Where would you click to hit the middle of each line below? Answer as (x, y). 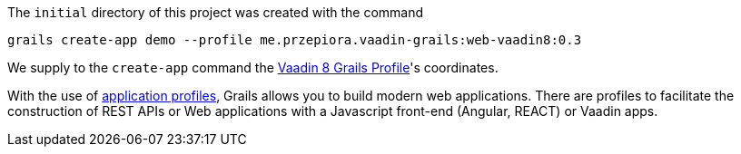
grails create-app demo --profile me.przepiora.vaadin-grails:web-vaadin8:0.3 (295, 40)
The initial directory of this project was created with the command (216, 12)
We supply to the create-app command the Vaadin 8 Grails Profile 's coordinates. (253, 67)
